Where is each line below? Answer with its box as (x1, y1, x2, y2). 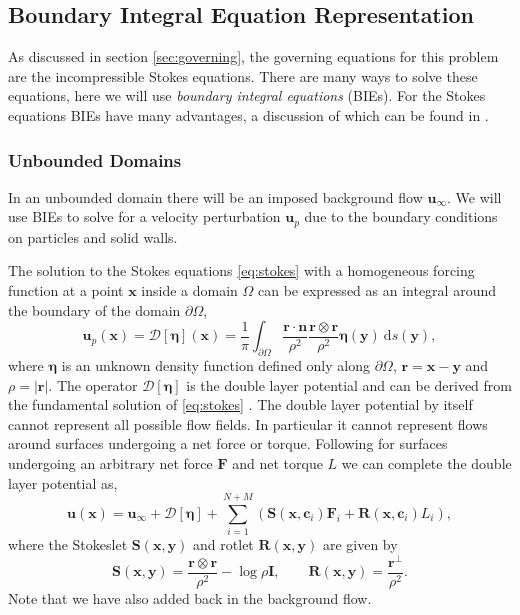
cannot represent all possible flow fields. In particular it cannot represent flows (8, 413, 488, 434)
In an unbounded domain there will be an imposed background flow (8, 186, 423, 207)
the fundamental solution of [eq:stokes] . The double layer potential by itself (8, 394, 473, 415)
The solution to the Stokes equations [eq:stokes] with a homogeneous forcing (8, 260, 475, 281)
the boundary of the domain (8, 299, 181, 320)
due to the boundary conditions (304, 206, 498, 227)
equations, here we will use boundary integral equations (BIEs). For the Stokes (8, 85, 486, 106)
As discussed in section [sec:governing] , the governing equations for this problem (8, 46, 499, 67)
